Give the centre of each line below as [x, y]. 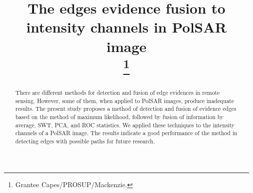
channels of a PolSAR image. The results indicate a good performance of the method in [126, 133]
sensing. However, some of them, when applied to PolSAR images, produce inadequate [125, 100]
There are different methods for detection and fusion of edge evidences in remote [117, 93]
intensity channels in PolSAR [126, 27]
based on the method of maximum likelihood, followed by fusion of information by [119, 117]
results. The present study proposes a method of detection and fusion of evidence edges [126, 109]
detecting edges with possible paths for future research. [85, 141]
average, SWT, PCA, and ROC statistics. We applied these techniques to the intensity [125, 125]
